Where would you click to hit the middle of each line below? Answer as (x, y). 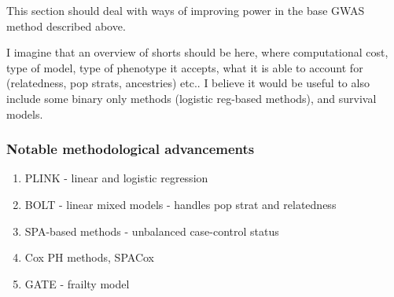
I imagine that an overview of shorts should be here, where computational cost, (197, 52)
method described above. (66, 26)
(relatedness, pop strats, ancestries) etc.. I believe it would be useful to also (188, 83)
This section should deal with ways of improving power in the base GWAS (186, 10)
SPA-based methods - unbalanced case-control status (152, 231)
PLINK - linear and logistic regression (116, 178)
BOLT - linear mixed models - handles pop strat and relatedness (180, 204)
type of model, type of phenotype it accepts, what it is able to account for (185, 67)
